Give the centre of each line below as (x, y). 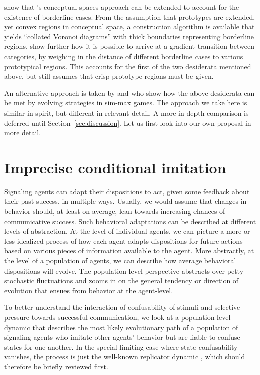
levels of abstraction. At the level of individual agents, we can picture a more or (127, 231)
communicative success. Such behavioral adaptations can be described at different (130, 221)
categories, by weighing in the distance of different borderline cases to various (124, 56)
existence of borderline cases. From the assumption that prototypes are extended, (130, 16)
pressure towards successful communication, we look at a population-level (117, 317)
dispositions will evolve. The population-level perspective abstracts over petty (124, 270)
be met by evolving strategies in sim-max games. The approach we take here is (126, 103)
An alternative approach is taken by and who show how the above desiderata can (129, 93)
